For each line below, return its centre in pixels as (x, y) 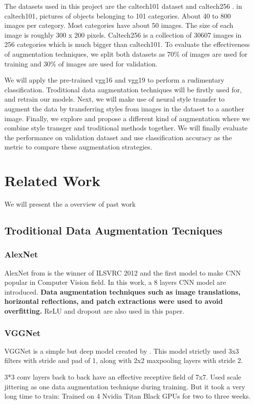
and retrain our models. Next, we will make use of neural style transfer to (115, 99)
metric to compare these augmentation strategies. (78, 147)
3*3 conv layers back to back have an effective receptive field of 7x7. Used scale (123, 377)
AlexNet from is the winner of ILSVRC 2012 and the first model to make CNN (123, 272)
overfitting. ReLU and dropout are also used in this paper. (95, 311)
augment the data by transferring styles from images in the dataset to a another (124, 108)
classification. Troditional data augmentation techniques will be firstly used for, (123, 89)
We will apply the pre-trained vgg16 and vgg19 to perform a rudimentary (115, 80)
